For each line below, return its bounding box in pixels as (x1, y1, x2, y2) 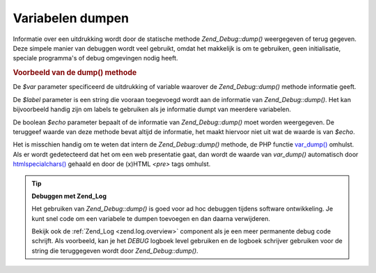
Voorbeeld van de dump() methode (13, 68, 137, 78)
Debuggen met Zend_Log (31, 192, 107, 200)
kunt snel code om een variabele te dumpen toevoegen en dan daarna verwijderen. (31, 214, 271, 222)
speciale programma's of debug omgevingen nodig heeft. (13, 54, 178, 63)
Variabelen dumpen (13, 10, 129, 26)
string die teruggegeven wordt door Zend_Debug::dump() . (31, 247, 198, 255)
